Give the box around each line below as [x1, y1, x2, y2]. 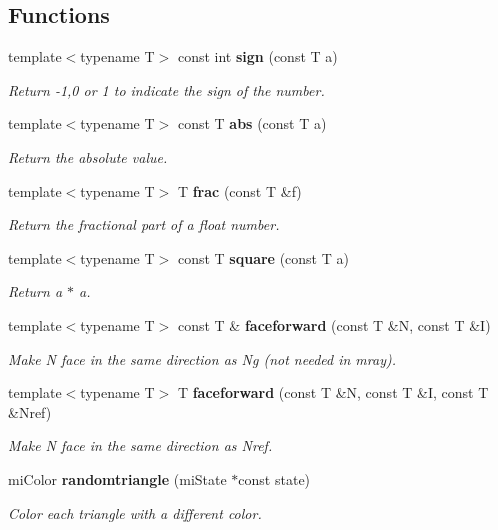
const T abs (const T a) [177, 113, 327, 134]
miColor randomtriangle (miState [8, 468, 227, 489]
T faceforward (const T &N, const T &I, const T [177, 382, 489, 403]
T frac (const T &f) [177, 180, 302, 201]
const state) [238, 468, 311, 489]
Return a [8, 281, 63, 302]
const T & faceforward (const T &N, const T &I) [177, 314, 491, 335]
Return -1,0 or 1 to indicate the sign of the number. [8, 79, 325, 100]
